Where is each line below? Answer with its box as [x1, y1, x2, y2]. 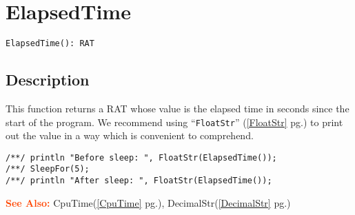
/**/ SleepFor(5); [6, 164, 90, 174]
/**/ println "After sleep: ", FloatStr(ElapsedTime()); [6, 176, 272, 186]
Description [6, 69, 90, 90]
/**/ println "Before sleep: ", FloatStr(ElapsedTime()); [6, 152, 277, 163]
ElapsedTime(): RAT [6, 39, 94, 49]
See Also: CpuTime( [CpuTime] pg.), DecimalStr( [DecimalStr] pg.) [6, 195, 291, 209]
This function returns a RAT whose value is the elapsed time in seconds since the [6, 101, 349, 115]
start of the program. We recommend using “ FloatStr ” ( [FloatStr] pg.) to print [6, 114, 343, 129]
